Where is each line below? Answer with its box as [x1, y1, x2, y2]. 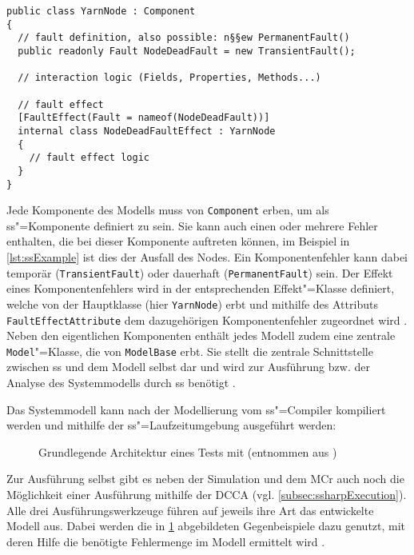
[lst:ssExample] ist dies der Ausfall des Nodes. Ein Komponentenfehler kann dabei [6, 249, 408, 266]
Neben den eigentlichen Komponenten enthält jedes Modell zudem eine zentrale [6, 327, 396, 344]
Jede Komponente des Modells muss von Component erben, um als [6, 202, 329, 218]
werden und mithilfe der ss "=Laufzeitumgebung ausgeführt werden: [6, 417, 336, 433]
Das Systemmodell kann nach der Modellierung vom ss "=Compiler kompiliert [6, 401, 386, 417]
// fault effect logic [29, 152, 149, 164]
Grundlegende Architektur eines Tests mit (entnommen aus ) [38, 443, 337, 460]
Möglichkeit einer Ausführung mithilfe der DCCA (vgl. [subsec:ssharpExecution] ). [6, 486, 407, 502]
